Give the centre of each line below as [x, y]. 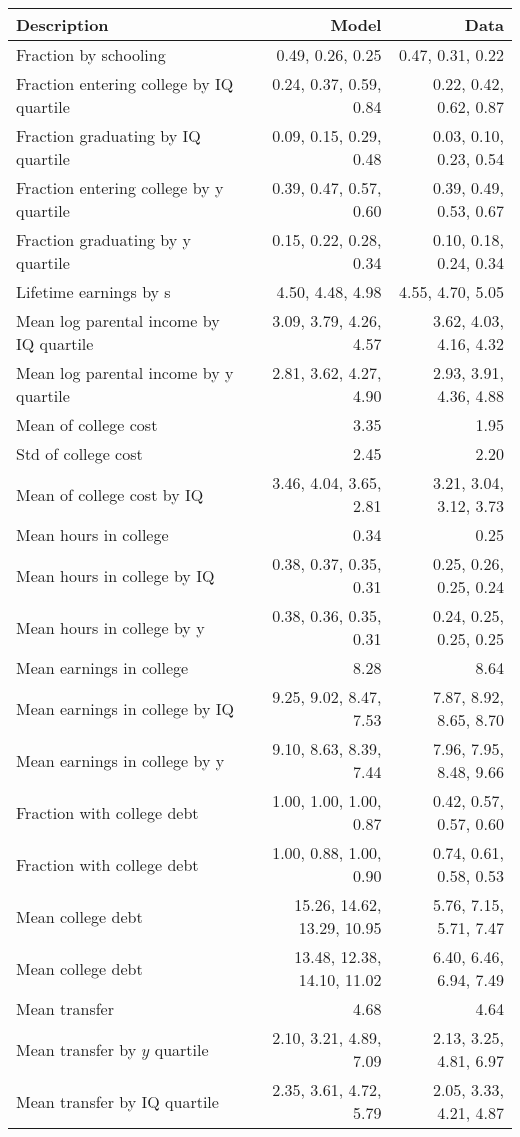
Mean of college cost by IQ [110, 494]
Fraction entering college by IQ [125, 83]
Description [62, 24]
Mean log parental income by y [125, 372]
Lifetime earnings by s [93, 291]
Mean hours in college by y [110, 627]
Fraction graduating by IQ [108, 135]
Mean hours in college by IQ [115, 575]
